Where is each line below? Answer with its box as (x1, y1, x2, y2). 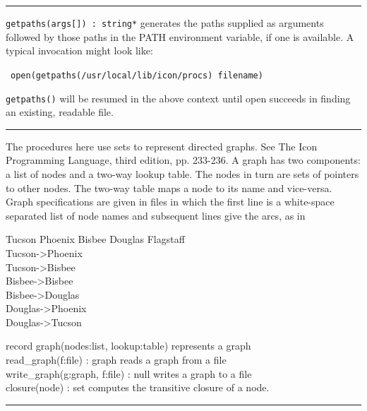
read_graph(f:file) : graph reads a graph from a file (6, 352, 227, 367)
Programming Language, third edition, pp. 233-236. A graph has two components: (6, 153, 361, 167)
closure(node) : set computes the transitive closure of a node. (6, 380, 270, 395)
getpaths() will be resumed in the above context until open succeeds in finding (6, 90, 351, 105)
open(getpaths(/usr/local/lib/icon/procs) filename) (11, 70, 263, 81)
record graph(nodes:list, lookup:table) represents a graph (6, 338, 251, 353)
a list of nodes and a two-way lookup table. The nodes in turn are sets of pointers (6, 166, 359, 181)
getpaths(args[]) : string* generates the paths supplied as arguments (6, 16, 324, 30)
